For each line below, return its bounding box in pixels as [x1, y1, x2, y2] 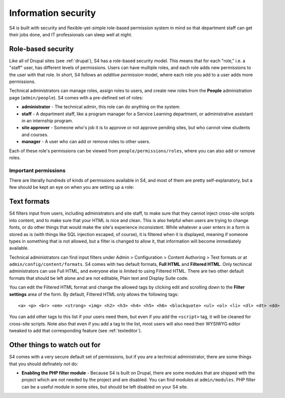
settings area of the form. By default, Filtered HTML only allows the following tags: [9, 291, 179, 297]
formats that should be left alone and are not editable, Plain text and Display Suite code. [9, 275, 189, 281]
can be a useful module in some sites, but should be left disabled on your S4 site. [21, 384, 188, 390]
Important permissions [9, 167, 66, 174]
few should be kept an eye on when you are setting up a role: [9, 184, 134, 190]
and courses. [21, 132, 49, 138]
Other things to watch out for [9, 341, 101, 349]
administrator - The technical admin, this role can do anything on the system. [21, 104, 181, 110]
